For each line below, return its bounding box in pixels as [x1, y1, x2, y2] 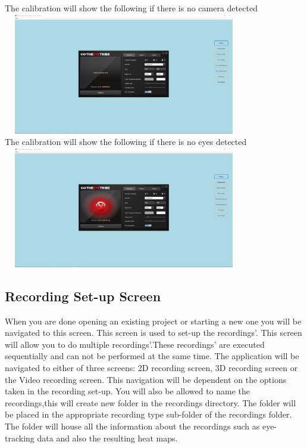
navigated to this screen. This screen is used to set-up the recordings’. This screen [5, 326, 302, 339]
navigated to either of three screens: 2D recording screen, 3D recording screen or [5, 361, 298, 373]
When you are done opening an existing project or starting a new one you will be [5, 314, 302, 327]
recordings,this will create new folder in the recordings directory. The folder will [5, 396, 296, 409]
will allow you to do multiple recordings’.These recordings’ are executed [5, 338, 265, 350]
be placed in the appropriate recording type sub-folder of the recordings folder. [5, 408, 292, 421]
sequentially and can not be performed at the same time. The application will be [5, 350, 299, 362]
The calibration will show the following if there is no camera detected [5, 2, 258, 14]
